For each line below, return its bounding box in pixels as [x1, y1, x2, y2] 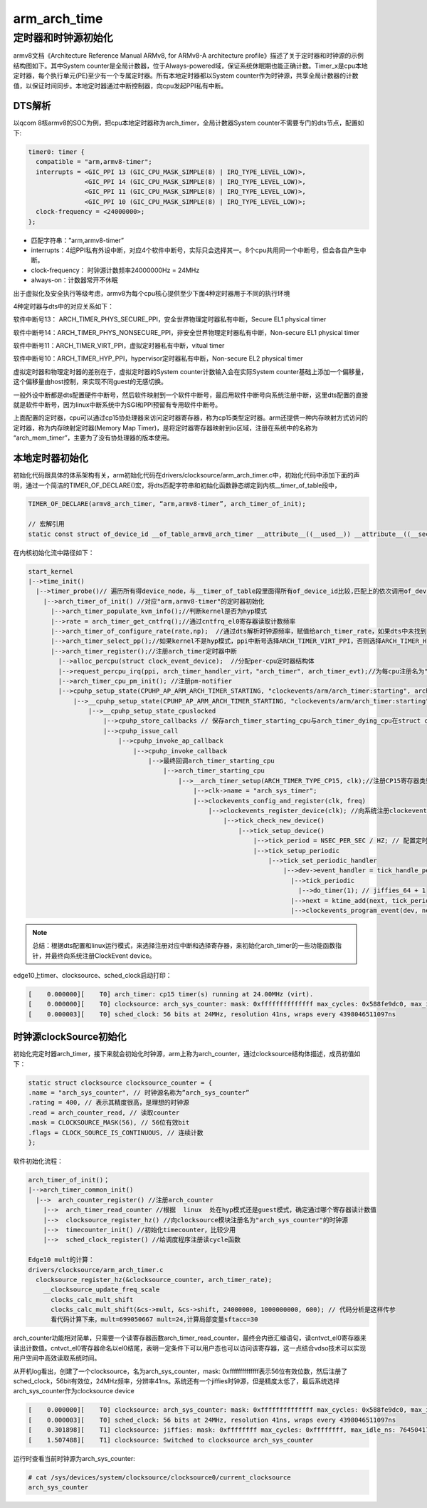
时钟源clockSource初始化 [13, 1031, 127, 1043]
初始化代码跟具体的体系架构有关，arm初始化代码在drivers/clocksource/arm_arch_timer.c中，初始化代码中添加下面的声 [13, 471, 360, 480]
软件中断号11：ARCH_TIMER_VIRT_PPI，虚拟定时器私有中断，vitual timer [13, 341, 225, 350]
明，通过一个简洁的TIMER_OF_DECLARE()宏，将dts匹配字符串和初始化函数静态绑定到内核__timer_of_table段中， [13, 481, 341, 490]
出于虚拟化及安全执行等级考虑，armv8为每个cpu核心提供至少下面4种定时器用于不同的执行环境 [13, 289, 290, 297]
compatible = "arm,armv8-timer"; [36, 157, 152, 166]
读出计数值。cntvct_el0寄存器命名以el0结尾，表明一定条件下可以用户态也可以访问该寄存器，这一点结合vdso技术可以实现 [13, 1343, 367, 1352]
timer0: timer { [28, 148, 85, 156]
